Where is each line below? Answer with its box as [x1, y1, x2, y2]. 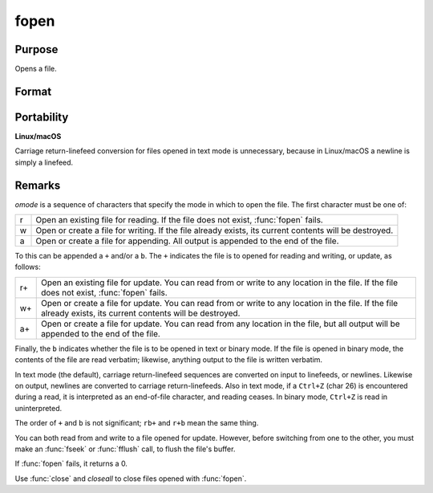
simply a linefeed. [14, 157, 74, 167]
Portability [14, 110, 69, 124]
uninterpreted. [14, 403, 63, 413]
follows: [14, 262, 41, 272]
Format [14, 84, 52, 98]
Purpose [14, 43, 59, 56]
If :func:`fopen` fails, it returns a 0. [14, 458, 128, 469]
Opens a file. [14, 64, 57, 74]
